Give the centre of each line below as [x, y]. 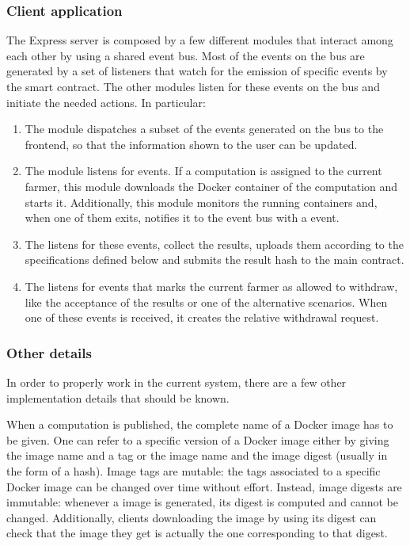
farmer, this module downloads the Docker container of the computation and [211, 186]
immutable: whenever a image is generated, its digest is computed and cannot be [203, 502]
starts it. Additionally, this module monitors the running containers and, [201, 202]
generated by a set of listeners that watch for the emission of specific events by [197, 71]
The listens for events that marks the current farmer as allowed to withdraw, [211, 286]
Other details [49, 352]
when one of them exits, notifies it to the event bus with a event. [182, 218]
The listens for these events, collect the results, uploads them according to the [214, 244]
